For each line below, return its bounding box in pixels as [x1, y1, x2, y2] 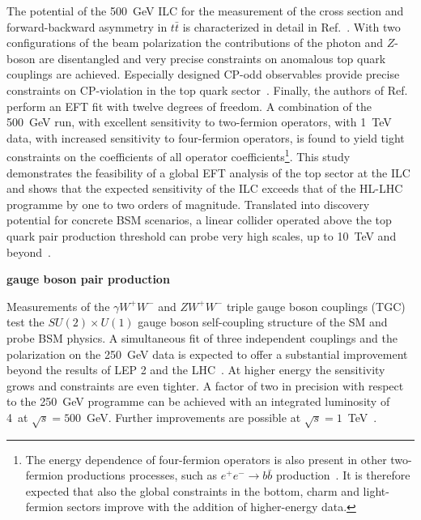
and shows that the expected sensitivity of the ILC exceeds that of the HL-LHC [6, 180, 403, 197]
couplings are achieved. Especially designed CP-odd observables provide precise [6, 66, 400, 83]
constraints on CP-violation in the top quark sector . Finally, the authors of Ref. [6, 81, 408, 98]
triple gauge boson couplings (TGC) [226, 297, 406, 314]
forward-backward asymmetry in [6, 18, 168, 35]
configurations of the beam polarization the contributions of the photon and [6, 34, 384, 51]
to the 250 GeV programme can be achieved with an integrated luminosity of [6, 393, 390, 410]
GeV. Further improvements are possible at [87, 408, 301, 425]
